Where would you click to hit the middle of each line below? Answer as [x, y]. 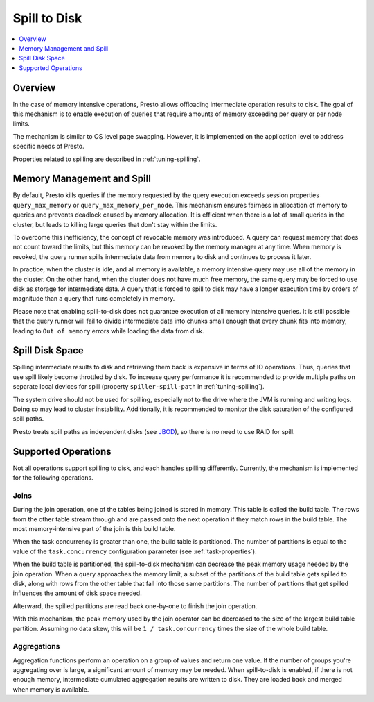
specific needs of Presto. [48, 147]
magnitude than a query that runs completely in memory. [94, 299]
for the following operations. [53, 478]
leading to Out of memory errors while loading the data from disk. [108, 331]
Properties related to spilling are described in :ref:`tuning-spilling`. [107, 159]
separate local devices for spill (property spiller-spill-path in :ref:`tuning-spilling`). [139, 387]
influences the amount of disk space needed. [77, 593]
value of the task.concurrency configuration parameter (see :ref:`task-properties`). [135, 551]
